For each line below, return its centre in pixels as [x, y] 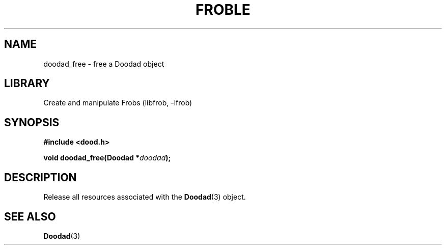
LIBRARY [27, 84]
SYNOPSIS [32, 122]
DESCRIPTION [40, 177]
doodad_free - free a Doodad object [104, 64]
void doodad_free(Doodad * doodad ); [107, 158]
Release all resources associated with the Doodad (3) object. [145, 197]
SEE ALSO [30, 216]
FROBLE [223, 10]
